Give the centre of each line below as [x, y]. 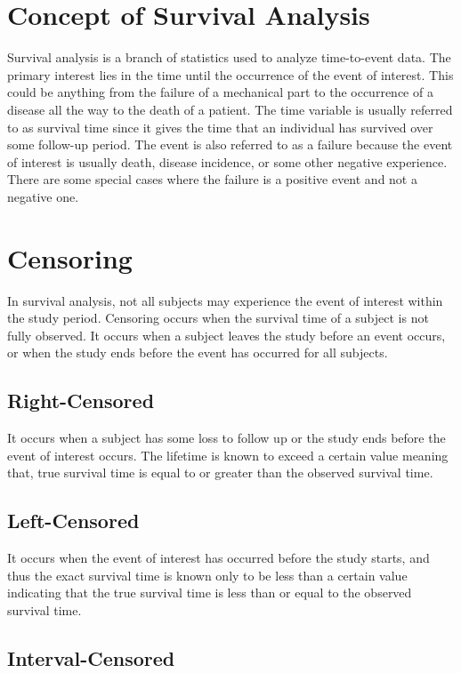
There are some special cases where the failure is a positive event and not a [212, 179]
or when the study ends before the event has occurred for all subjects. [198, 353]
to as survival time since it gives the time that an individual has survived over [220, 127]
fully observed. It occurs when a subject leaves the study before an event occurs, [226, 335]
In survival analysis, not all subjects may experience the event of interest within [225, 300]
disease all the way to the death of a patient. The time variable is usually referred [230, 109]
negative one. [43, 196]
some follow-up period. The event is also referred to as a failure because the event [230, 144]
